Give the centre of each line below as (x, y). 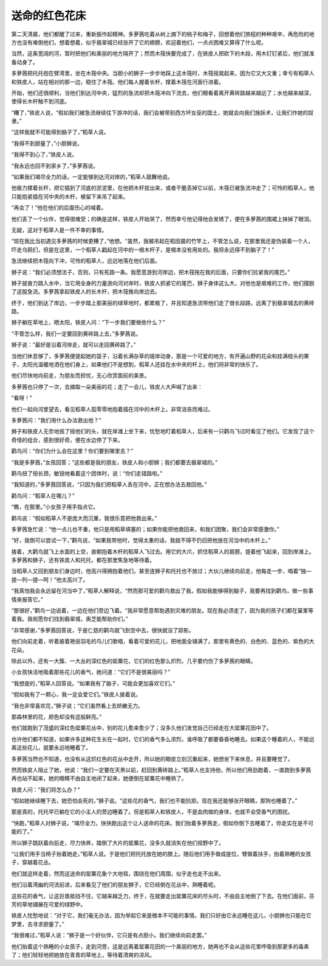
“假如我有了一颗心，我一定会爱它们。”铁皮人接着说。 (76, 694)
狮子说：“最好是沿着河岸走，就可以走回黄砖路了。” (73, 345)
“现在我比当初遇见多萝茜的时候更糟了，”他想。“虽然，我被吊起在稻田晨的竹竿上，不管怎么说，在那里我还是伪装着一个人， (162, 241)
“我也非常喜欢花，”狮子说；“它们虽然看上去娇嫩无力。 (77, 705)
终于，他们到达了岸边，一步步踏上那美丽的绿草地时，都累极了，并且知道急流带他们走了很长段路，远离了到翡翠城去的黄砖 (163, 303)
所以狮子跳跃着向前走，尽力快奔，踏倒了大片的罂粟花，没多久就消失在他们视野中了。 (118, 843)
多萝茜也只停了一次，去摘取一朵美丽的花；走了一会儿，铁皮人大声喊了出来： (107, 386)
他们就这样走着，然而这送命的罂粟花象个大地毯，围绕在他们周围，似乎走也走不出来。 (118, 873)
